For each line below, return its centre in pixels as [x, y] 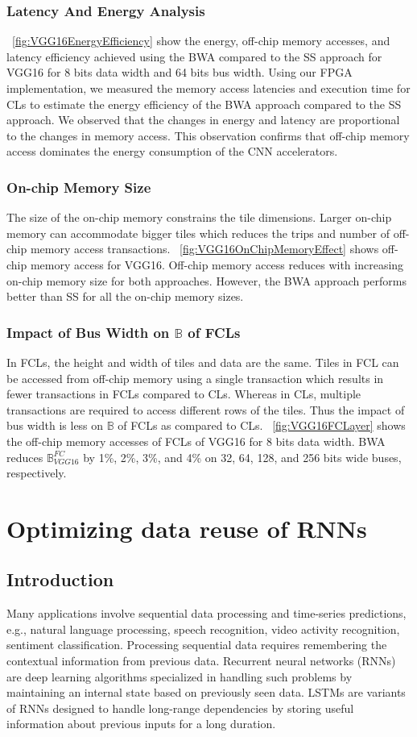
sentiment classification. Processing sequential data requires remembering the [197, 645]
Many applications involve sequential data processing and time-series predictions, [206, 613]
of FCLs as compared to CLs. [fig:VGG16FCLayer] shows [262, 425]
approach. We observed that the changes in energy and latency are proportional [203, 120]
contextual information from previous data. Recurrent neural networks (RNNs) [201, 661]
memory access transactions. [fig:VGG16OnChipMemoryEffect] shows [204, 249]
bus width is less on [55, 425]
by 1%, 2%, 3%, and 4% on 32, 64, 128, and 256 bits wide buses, [242, 457]
